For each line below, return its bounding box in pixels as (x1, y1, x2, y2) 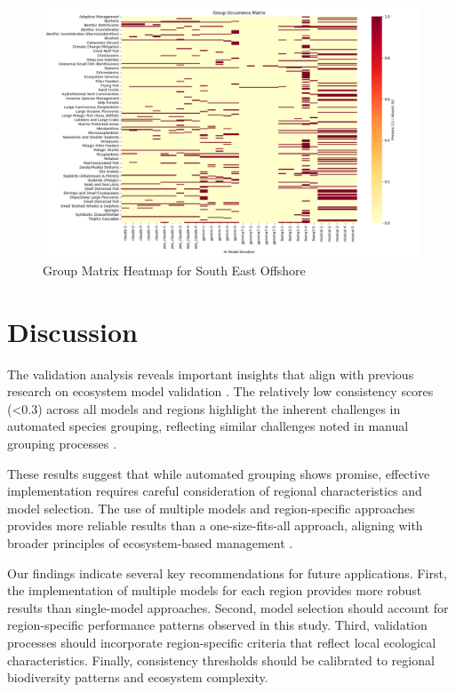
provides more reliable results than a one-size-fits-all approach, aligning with (7, 516, 423, 535)
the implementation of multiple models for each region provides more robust (7, 581, 422, 600)
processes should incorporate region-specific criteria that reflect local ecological (7, 633, 436, 652)
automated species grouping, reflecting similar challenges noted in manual (7, 417, 409, 435)
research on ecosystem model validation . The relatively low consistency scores (7, 382, 434, 401)
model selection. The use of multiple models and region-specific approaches (7, 498, 415, 517)
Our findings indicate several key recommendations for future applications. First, (7, 563, 447, 582)
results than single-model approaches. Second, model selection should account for (7, 598, 449, 616)
